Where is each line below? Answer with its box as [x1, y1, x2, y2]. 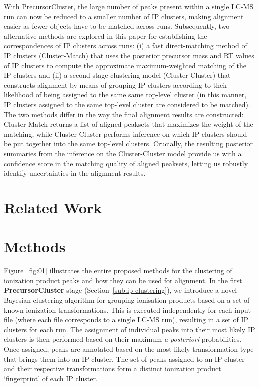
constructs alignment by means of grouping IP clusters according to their [4, 79, 228, 90]
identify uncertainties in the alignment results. [4, 168, 146, 178]
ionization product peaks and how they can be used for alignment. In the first [4, 275, 242, 285]
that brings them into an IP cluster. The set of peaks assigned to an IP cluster [4, 353, 245, 364]
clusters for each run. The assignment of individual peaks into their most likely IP [4, 324, 255, 334]
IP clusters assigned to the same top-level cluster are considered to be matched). [4, 99, 250, 109]
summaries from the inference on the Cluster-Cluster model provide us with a [4, 148, 242, 158]
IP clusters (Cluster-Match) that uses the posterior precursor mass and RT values [4, 50, 254, 60]
